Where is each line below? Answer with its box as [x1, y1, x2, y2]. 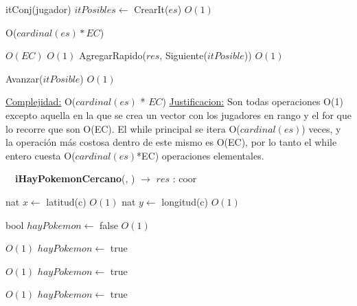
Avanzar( [5, 71, 43, 85]
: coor [172, 171, 197, 186]
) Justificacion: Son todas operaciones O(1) [162, 94, 343, 109]
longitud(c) [161, 194, 209, 208]
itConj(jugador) [5, 2, 71, 16]
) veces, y [301, 121, 341, 135]
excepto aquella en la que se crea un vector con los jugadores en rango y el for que [5, 107, 352, 122]
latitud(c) [46, 194, 87, 208]
